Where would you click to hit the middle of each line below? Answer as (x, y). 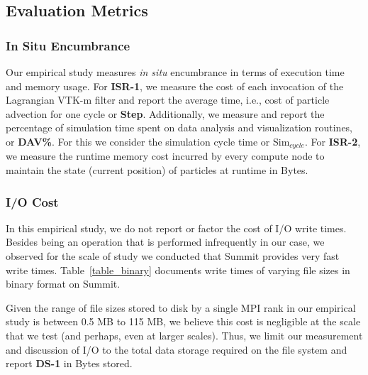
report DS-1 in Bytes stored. (69, 363)
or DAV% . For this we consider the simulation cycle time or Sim (148, 141)
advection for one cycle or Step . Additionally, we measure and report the (165, 113)
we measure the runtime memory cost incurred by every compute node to (165, 156)
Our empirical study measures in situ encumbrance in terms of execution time (175, 72)
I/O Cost (32, 201)
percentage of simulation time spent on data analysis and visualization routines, (179, 127)
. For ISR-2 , (333, 141)
